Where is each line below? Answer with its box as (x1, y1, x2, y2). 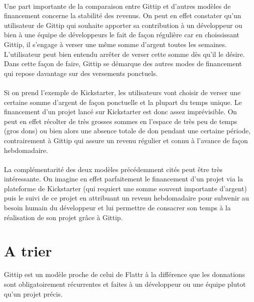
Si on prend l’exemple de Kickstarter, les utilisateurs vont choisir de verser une (4, 87, 241, 97)
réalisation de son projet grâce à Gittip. (4, 212, 123, 222)
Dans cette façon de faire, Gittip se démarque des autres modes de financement (4, 58, 242, 69)
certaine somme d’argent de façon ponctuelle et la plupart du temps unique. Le (4, 97, 242, 107)
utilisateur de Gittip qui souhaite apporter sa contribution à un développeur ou (4, 20, 242, 30)
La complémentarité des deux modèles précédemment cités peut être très (4, 164, 223, 174)
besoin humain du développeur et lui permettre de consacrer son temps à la (4, 202, 231, 213)
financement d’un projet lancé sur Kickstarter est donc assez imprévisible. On (4, 106, 237, 117)
